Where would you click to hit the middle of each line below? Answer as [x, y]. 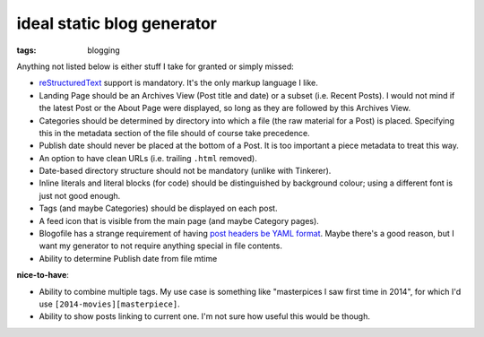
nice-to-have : [43, 275]
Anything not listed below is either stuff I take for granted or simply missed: [156, 66]
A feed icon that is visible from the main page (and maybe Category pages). [179, 220]
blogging [104, 50]
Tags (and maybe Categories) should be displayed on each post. [158, 208]
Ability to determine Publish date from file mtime [128, 258]
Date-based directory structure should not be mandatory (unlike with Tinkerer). [185, 171]
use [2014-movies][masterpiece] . [109, 304]
